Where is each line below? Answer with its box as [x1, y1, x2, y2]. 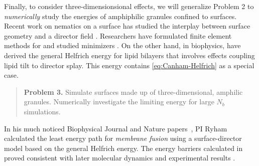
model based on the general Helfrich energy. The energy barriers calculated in [4, 142, 243, 153]
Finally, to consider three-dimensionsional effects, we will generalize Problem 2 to [4, 1, 254, 11]
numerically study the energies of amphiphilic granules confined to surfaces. [4, 11, 237, 21]
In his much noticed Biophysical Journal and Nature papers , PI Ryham [4, 123, 227, 133]
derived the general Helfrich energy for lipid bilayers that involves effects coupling [4, 50, 255, 60]
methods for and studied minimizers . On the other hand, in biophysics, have [4, 40, 241, 51]
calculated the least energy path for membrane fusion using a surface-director [4, 133, 242, 143]
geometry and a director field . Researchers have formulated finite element [4, 30, 232, 41]
